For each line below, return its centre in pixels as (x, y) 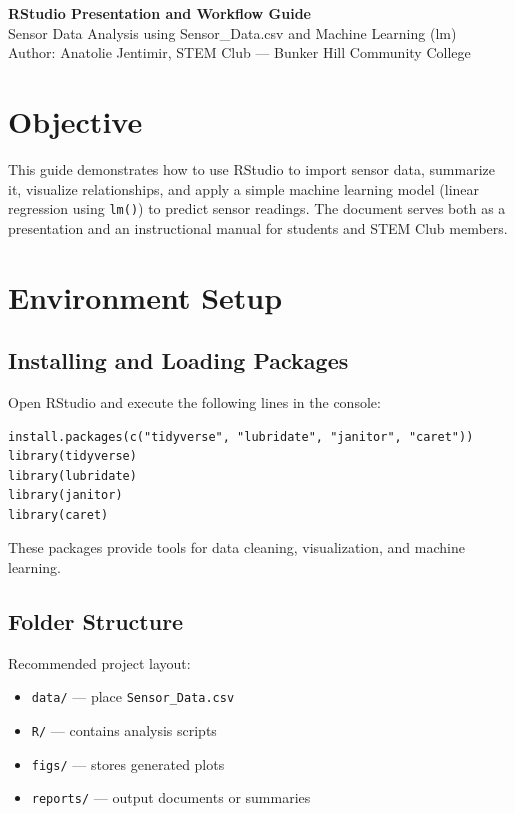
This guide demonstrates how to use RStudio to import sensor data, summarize (251, 168)
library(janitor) (65, 495)
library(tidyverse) (72, 456)
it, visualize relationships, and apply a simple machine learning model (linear (244, 188)
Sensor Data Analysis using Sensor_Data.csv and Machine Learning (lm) (232, 32)
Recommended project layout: (99, 662)
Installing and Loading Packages (178, 360)
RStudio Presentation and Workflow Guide (159, 13)
